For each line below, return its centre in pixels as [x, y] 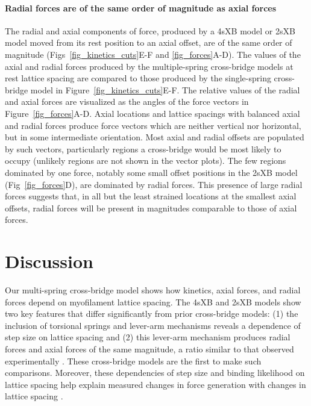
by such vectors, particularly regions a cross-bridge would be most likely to [143, 148]
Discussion [49, 261]
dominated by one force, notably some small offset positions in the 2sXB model [151, 172]
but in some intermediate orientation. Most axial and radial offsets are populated [155, 137]
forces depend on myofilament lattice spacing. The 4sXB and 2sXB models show [153, 301]
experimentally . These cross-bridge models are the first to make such [133, 361]
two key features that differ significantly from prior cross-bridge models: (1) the [152, 314]
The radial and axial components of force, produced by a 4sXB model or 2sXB [150, 30]
